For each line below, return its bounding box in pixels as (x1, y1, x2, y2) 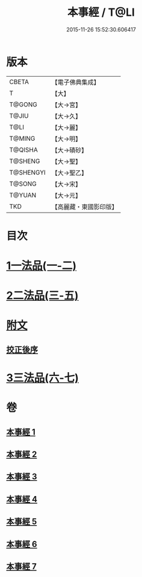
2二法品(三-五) (6, 289, 79, 303)
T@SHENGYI (9, 168, 46, 176)
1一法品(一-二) (6, 259, 77, 272)
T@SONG (9, 179, 37, 188)
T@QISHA (9, 146, 38, 154)
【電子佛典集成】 (51, 78, 100, 86)
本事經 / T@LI (67, 5, 135, 19)
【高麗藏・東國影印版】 (51, 202, 119, 211)
